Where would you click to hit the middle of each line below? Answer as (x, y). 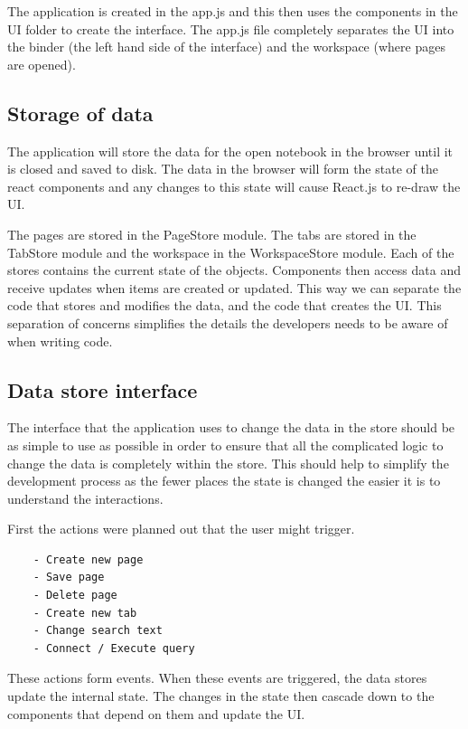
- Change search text (98, 631)
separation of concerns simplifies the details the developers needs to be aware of (228, 322)
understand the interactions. (85, 498)
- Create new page (88, 559)
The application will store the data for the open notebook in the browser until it (230, 151)
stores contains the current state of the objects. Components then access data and (234, 270)
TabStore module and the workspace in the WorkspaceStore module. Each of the (231, 252)
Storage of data (80, 113)
